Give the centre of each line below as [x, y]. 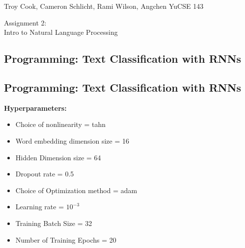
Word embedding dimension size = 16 [72, 140]
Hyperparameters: [35, 108]
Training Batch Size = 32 [54, 223]
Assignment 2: [25, 22]
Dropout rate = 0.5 [45, 174]
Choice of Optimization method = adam [76, 190]
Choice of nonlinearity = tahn [61, 124]
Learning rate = [40, 207]
